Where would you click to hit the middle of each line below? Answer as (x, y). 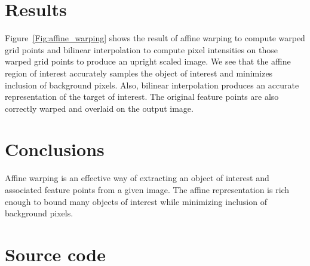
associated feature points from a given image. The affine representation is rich (147, 189)
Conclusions (55, 149)
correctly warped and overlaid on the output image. (99, 108)
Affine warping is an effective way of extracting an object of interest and (137, 178)
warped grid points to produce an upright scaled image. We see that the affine (148, 61)
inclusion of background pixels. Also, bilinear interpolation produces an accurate (152, 85)
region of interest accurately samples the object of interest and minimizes (139, 73)
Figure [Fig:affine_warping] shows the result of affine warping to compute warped (155, 38)
